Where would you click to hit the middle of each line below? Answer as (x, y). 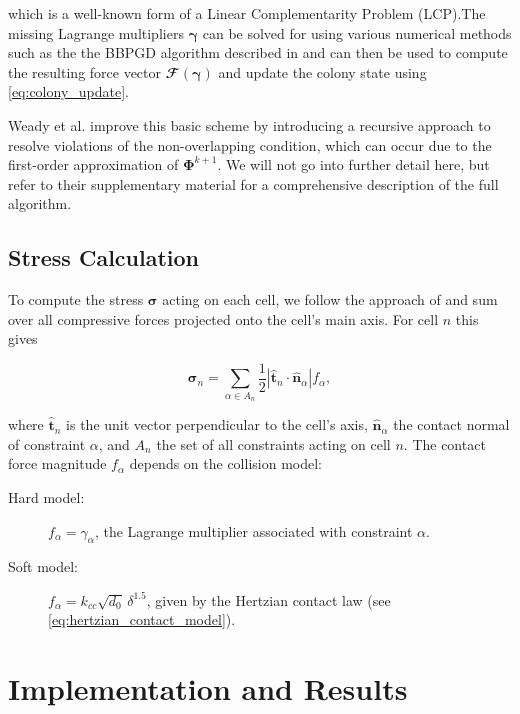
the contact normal (451, 424)
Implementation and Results (208, 688)
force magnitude (57, 463)
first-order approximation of (93, 164)
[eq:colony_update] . (68, 91)
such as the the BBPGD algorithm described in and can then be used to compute (258, 52)
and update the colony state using (322, 71)
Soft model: (43, 566)
